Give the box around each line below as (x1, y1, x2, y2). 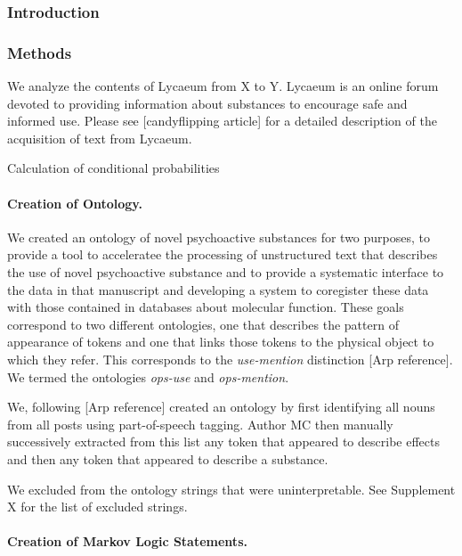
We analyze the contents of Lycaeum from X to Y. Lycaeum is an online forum (7, 77, 439, 95)
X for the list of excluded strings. (7, 497, 188, 516)
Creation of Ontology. (7, 193, 142, 212)
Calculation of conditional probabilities (7, 159, 220, 177)
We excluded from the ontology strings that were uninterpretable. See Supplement (7, 479, 456, 498)
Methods (7, 41, 72, 63)
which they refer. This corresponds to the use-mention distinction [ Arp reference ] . (7, 349, 453, 368)
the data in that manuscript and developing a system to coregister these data (7, 280, 429, 298)
